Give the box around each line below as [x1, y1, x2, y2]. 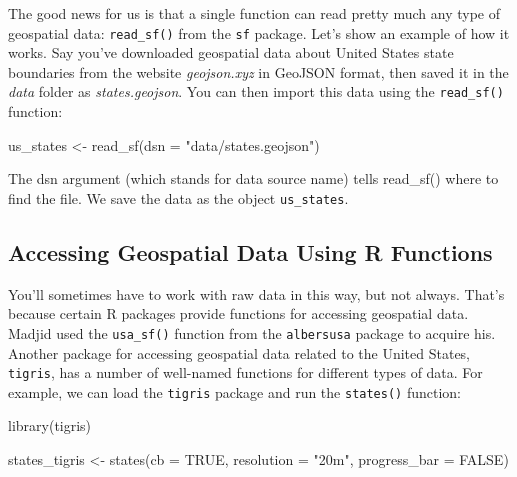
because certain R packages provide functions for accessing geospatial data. [8, 303, 469, 324]
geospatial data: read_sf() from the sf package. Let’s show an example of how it [8, 22, 510, 43]
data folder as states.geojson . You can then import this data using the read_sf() [8, 81, 504, 102]
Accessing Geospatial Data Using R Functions [8, 236, 493, 267]
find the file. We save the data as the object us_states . [8, 187, 349, 208]
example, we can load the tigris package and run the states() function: [8, 381, 462, 402]
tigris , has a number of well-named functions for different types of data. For [8, 362, 483, 383]
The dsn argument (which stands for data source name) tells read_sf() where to [8, 168, 499, 189]
